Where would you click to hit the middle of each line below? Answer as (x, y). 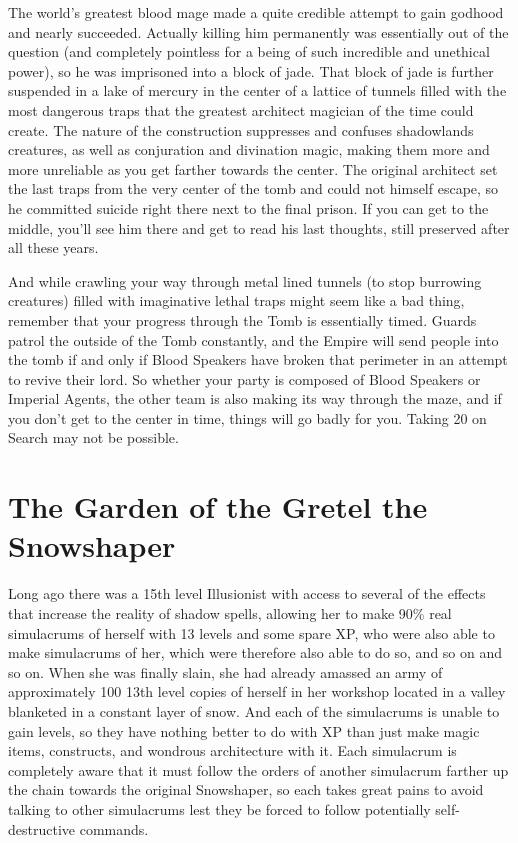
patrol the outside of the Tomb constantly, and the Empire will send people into (253, 339)
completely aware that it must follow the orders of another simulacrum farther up (258, 769)
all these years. (53, 247)
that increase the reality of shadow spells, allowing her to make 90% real (230, 612)
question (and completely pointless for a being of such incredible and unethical (249, 51)
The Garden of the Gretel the (218, 506)
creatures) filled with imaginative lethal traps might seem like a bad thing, (236, 300)
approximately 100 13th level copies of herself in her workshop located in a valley (257, 691)
